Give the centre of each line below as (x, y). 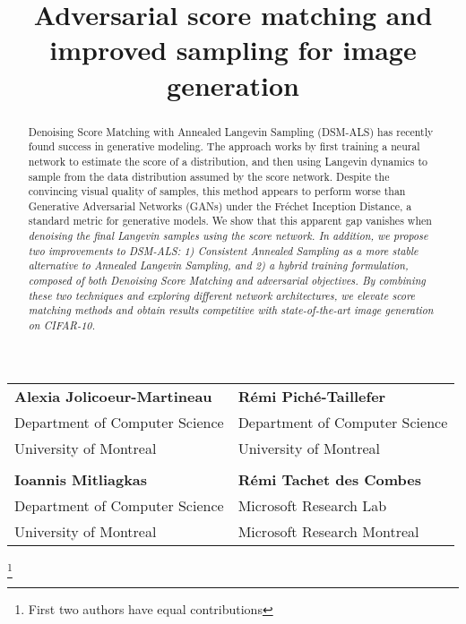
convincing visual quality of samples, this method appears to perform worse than (217, 191)
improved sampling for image (233, 50)
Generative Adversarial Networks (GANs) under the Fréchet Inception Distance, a (220, 205)
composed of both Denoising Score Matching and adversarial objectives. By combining (227, 281)
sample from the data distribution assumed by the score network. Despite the (209, 176)
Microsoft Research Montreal (328, 531)
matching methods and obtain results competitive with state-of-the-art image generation (231, 310)
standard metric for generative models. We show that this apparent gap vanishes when (230, 221)
